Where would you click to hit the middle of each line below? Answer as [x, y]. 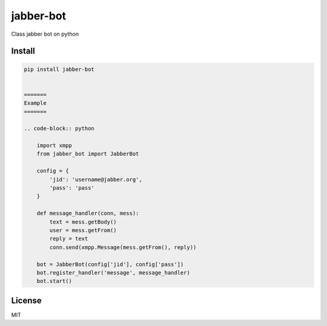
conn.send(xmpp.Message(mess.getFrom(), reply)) [123, 247]
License [26, 300]
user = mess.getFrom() [83, 230]
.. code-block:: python [59, 128]
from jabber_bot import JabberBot [88, 154]
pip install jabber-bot [59, 69]
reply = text [69, 239]
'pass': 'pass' [72, 188]
